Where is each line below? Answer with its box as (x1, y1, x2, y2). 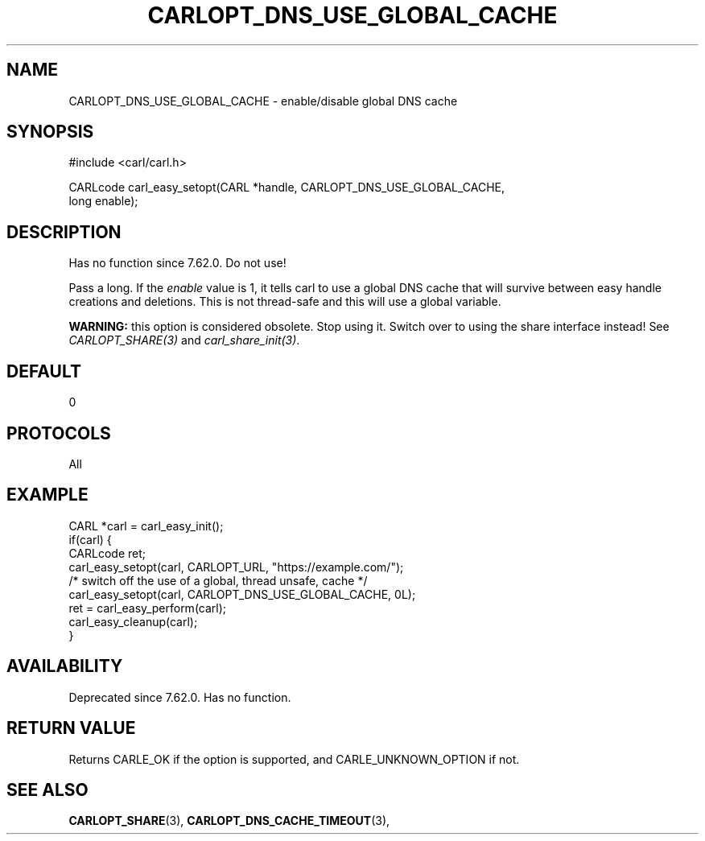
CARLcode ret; (68, 546, 146, 560)
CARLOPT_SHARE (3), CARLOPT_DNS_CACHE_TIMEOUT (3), (68, 814, 390, 828)
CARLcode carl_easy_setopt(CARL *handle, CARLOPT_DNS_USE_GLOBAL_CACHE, (68, 180, 505, 195)
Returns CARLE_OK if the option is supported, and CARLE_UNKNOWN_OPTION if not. (68, 752, 520, 766)
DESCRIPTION (6, 221, 122, 242)
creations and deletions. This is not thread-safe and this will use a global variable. (68, 295, 501, 309)
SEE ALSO (6, 779, 89, 800)
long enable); (68, 194, 138, 208)
